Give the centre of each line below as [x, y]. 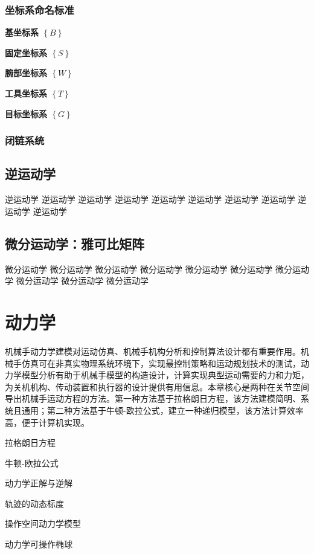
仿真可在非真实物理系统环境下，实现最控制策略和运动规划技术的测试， [161, 363]
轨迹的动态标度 [34, 503]
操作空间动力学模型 [43, 523]
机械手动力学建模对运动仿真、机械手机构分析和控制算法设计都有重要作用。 [153, 351]
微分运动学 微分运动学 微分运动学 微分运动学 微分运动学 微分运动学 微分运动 [157, 269]
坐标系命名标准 [40, 9]
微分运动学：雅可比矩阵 [75, 243]
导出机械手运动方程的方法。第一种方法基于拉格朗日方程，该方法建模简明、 [153, 398]
